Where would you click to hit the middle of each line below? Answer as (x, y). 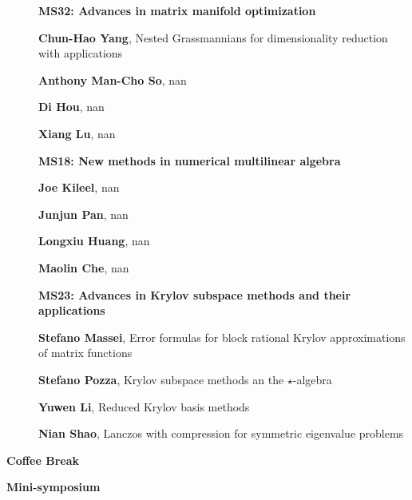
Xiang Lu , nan (77, 133)
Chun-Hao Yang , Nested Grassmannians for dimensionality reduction (213, 37)
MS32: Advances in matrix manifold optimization (177, 10)
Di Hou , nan (71, 107)
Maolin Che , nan (84, 267)
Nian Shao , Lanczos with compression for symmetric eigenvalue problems (221, 433)
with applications (81, 53)
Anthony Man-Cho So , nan (113, 79)
